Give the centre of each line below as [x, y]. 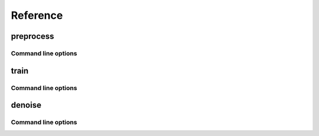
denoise [26, 105]
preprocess [32, 36]
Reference [37, 15]
